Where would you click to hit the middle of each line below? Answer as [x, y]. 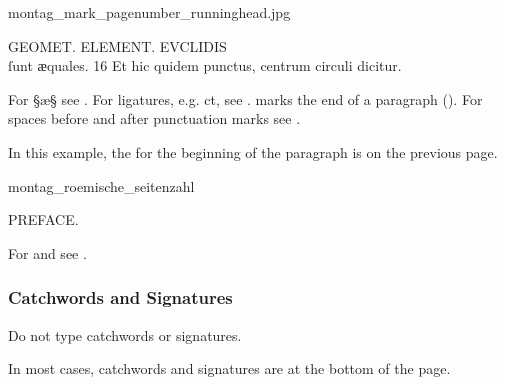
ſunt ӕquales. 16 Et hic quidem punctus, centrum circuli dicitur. [205, 65]
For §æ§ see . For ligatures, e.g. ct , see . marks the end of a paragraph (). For [245, 98]
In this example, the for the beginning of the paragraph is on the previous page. [253, 151]
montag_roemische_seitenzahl [101, 185]
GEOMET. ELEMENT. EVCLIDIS [117, 45]
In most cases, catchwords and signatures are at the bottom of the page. [229, 368]
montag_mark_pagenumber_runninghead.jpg [149, 12]
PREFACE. [43, 219]
